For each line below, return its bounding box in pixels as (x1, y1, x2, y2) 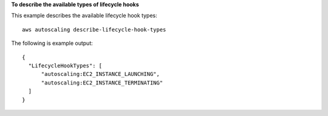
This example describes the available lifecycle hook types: (11, 12, 157, 19)
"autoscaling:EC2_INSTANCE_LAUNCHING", (41, 70, 160, 78)
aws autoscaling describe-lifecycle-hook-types (22, 26, 166, 33)
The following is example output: (11, 39, 94, 47)
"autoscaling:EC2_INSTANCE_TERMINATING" (41, 79, 163, 86)
